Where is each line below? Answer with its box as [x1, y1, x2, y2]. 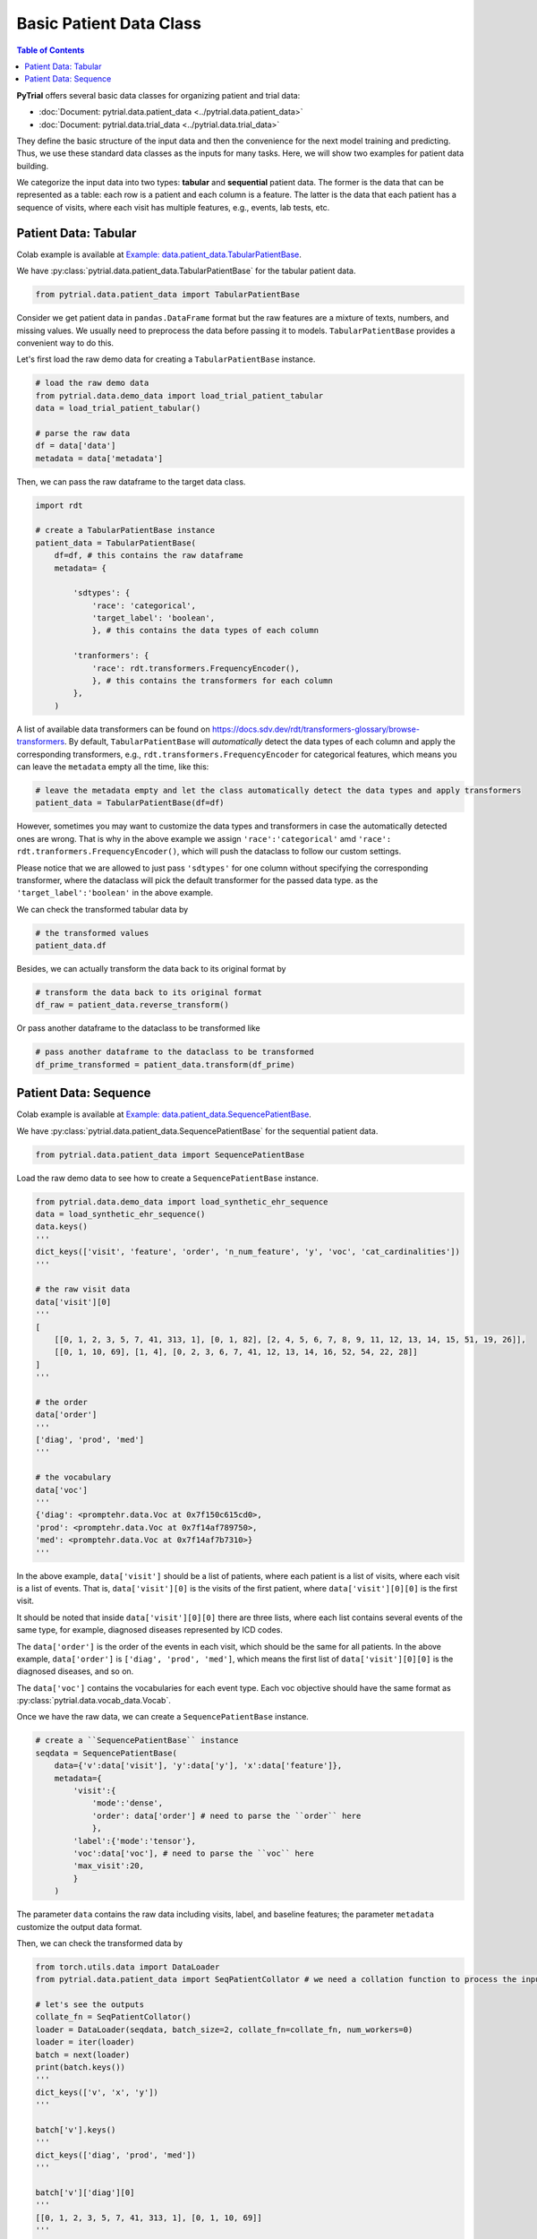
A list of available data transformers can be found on [16, 724, 210, 734]
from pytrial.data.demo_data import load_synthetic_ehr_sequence [35, 1197, 328, 1206]
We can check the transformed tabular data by [16, 904, 189, 914]
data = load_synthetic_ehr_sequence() [35, 1209, 206, 1220]
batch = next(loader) [35, 2049, 131, 2060]
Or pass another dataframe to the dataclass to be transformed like [16, 1023, 260, 1034]
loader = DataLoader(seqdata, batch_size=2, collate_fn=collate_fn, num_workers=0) [35, 2024, 413, 2035]
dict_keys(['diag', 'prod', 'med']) [35, 2149, 197, 2160]
